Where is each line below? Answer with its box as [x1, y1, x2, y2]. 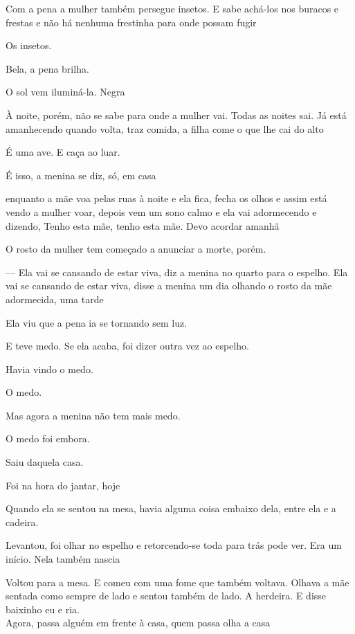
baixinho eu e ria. [6, 601, 80, 616]
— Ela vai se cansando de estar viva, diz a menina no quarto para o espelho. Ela [6, 264, 348, 279]
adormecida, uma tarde [6, 291, 104, 306]
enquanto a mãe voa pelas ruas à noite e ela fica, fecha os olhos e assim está [6, 191, 327, 206]
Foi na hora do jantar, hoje [6, 478, 120, 492]
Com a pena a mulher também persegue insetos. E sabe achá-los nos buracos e [6, 1, 339, 15]
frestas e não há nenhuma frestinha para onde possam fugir [6, 15, 257, 29]
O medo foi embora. [6, 431, 90, 446]
